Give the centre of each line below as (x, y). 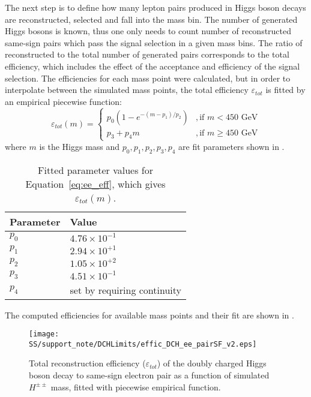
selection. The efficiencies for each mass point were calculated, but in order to (148, 78)
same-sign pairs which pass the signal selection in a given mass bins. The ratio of (154, 42)
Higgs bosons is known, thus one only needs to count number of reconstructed (148, 31)
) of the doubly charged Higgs (212, 363)
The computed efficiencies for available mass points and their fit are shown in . (149, 315)
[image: (44, 334)
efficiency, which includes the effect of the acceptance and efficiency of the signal (152, 66)
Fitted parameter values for (96, 170)
